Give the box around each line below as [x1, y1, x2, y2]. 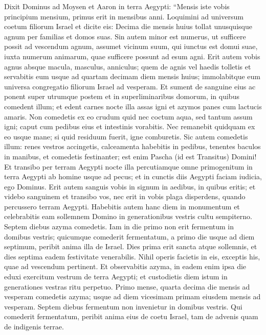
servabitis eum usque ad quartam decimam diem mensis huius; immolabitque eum [4, 71, 261, 82]
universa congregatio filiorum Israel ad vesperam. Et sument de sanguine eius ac [4, 81, 256, 91]
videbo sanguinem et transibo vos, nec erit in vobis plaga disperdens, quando [4, 191, 246, 202]
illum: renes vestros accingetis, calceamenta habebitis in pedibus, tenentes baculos [4, 141, 261, 152]
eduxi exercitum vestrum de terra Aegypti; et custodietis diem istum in [4, 271, 228, 282]
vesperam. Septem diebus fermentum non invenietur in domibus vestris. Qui [4, 301, 242, 312]
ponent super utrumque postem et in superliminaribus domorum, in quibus [4, 91, 239, 102]
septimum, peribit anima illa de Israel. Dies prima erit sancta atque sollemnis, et [4, 241, 257, 252]
